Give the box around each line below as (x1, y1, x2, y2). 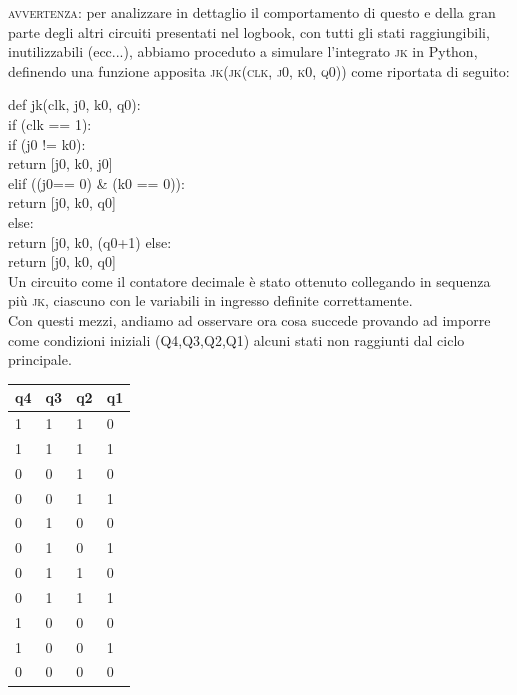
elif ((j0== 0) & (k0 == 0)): (8, 172, 185, 193)
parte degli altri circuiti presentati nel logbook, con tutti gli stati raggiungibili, (8, 21, 490, 42)
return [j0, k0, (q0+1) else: (8, 231, 172, 252)
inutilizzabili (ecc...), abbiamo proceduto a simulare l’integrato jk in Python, (8, 41, 478, 62)
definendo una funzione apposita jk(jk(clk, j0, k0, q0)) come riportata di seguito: (8, 60, 510, 81)
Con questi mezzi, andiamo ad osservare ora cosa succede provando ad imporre (8, 309, 491, 330)
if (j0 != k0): (8, 133, 86, 154)
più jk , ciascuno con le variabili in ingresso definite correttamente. (8, 290, 413, 311)
